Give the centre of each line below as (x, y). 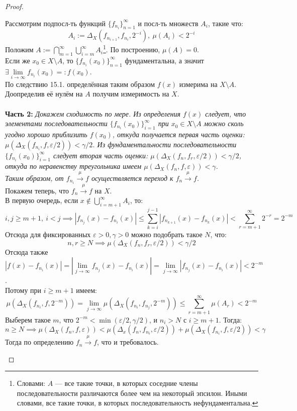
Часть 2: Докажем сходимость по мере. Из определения (93, 113)
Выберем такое (28, 319)
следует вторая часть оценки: (101, 155)
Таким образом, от (34, 178)
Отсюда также (27, 251)
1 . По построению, (132, 49)
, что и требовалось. (128, 342)
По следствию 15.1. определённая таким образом (80, 84)
